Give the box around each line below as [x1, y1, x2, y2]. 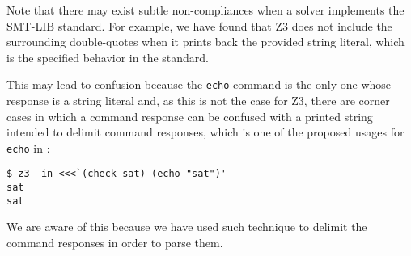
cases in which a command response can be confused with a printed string [6, 107, 373, 124]
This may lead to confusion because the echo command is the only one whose [6, 76, 392, 93]
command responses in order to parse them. [6, 234, 223, 251]
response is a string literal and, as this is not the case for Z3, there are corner [6, 92, 390, 109]
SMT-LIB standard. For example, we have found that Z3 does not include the [6, 17, 392, 34]
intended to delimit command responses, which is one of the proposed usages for [6, 124, 405, 141]
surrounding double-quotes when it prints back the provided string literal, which [6, 33, 405, 50]
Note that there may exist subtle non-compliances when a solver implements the [6, 2, 405, 18]
